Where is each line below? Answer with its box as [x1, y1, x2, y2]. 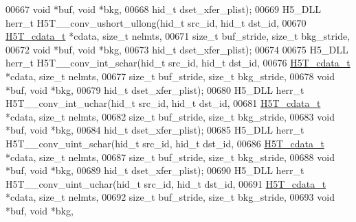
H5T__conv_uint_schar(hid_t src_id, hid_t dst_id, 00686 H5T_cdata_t [5, 136, 324, 150]
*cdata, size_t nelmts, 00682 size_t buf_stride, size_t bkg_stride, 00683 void [5, 109, 335, 123]
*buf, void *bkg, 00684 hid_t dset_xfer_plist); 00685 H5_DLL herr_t [5, 123, 304, 137]
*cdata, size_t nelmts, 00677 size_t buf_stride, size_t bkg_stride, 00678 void [5, 69, 335, 83]
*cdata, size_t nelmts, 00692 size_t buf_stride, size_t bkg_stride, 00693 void [5, 190, 335, 204]
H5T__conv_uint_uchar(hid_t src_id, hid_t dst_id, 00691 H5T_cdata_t [5, 176, 326, 190]
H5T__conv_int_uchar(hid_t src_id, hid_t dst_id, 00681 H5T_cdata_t [5, 96, 321, 110]
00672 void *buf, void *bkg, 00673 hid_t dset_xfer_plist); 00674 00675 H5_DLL [5, 42, 348, 56]
